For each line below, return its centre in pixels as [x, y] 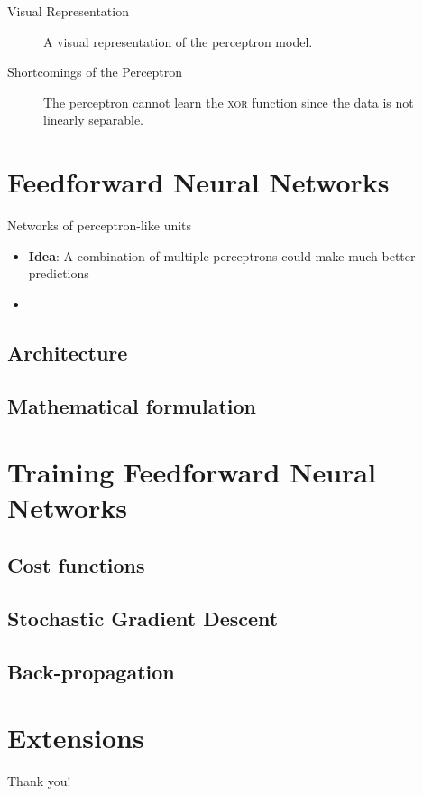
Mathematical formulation [132, 405]
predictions [59, 273]
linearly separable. [94, 120]
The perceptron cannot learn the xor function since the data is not [229, 102]
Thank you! [39, 781]
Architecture [68, 352]
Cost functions [76, 564]
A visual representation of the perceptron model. [178, 41]
